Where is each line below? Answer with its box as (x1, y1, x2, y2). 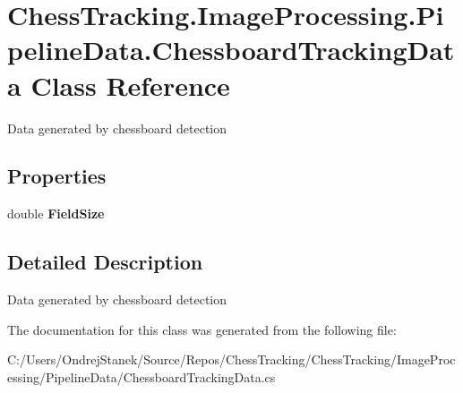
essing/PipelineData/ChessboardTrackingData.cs (7, 367, 276, 386)
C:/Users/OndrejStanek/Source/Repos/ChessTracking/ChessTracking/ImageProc (7, 350, 456, 369)
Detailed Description (7, 248, 203, 276)
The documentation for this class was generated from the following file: (7, 320, 397, 338)
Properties (7, 162, 107, 190)
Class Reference (30, 66, 230, 103)
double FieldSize (7, 204, 105, 223)
